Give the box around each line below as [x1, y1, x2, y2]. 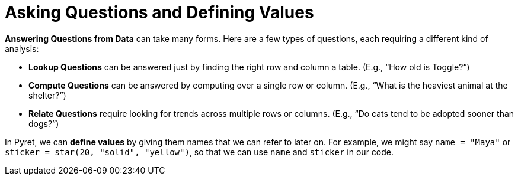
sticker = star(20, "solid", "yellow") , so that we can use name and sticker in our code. [5, 146, 394, 157]
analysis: [5, 43, 39, 54]
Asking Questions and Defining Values [5, 2, 314, 22]
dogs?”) [28, 118, 59, 129]
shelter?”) [28, 90, 66, 100]
